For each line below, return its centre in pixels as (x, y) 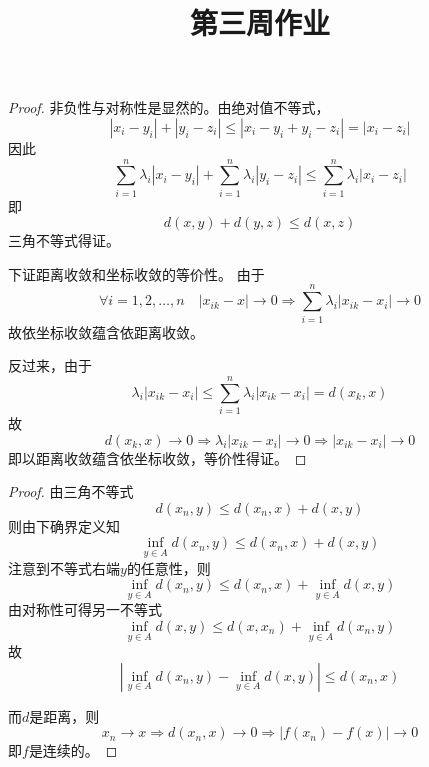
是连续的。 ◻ (73, 750)
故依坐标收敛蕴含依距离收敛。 (106, 331)
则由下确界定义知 (64, 525)
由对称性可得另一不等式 (85, 609)
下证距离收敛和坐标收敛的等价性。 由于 (136, 273)
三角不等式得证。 (64, 240)
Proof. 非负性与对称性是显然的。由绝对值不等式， (169, 107)
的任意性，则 (168, 567)
